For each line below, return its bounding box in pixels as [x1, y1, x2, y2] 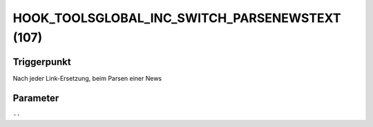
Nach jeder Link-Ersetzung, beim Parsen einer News [12, 74, 162, 82]
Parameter [12, 92, 59, 104]
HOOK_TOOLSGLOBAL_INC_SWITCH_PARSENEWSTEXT [12, 10, 341, 26]
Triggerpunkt [12, 56, 72, 68]
